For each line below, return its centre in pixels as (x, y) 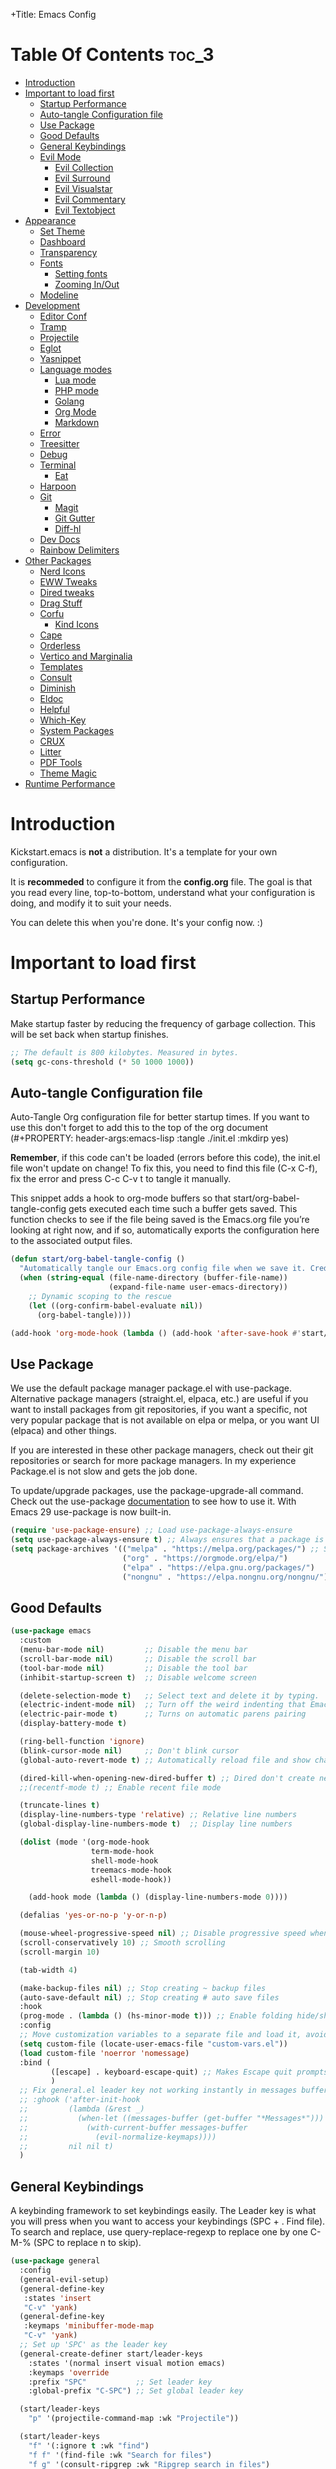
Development (52, 305)
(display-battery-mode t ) (73, 1724)
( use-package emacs (51, 1631)
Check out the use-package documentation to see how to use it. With (153, 1501)
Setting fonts (81, 273)
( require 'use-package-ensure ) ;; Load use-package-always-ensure (151, 1530)
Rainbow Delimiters (79, 550)
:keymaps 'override (69, 2372)
